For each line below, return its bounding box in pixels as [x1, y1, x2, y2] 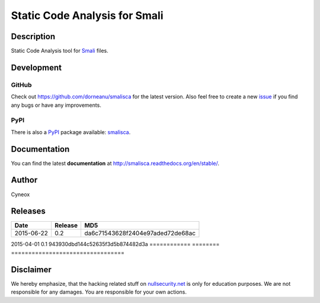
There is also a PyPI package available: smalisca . [11, 128, 131, 136]
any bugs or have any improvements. [11, 101, 102, 109]
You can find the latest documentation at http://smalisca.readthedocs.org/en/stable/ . [11, 160, 219, 167]
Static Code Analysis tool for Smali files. [11, 47, 109, 55]
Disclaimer [11, 264, 52, 275]
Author [11, 175, 38, 185]
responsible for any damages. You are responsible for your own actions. [11, 288, 187, 296]
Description [11, 31, 56, 42]
